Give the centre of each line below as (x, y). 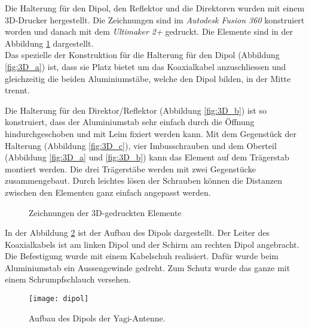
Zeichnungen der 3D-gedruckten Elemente (105, 212)
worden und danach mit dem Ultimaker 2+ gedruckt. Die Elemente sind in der (149, 31)
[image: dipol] (59, 299)
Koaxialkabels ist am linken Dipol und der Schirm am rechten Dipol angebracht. (152, 244)
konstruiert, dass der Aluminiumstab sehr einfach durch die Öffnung (130, 122)
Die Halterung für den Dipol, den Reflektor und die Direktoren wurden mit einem (155, 8)
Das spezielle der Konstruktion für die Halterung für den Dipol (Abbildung (142, 55)
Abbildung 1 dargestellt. (49, 43)
